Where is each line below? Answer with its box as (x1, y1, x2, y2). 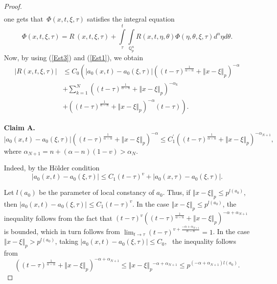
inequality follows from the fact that (4, 213, 113, 223)
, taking (55, 236, 78, 246)
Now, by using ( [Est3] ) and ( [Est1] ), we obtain (4, 52, 143, 63)
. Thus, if (162, 187, 190, 197)
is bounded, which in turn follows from (4, 226, 120, 237)
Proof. (4, 1, 22, 11)
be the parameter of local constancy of (39, 187, 154, 197)
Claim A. (4, 122, 35, 132)
